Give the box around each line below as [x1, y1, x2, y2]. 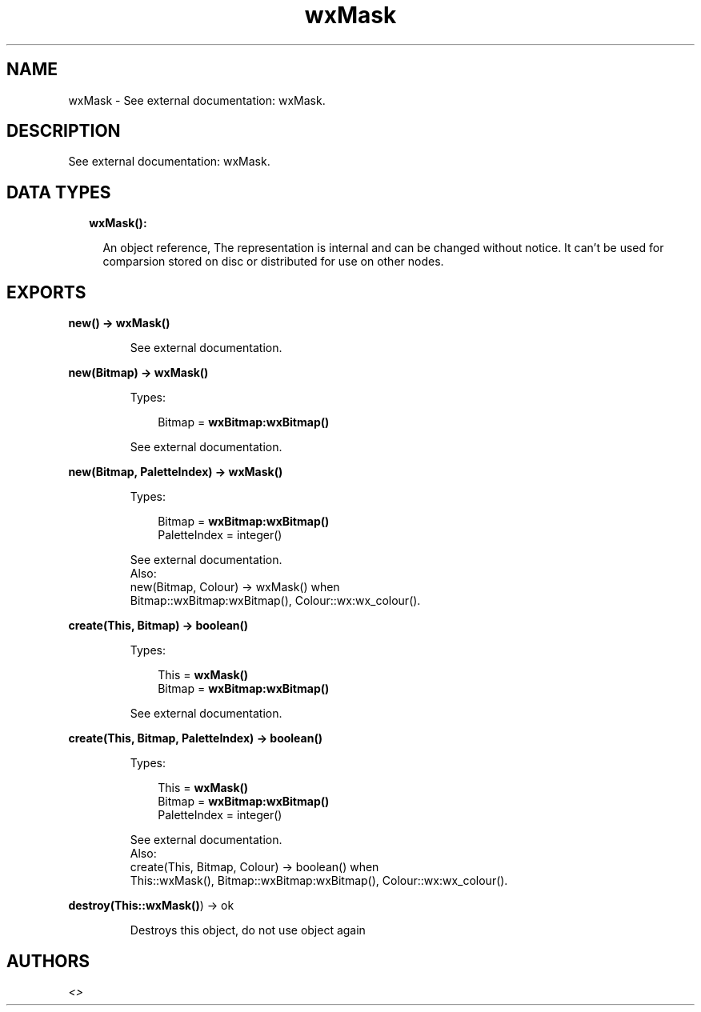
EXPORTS [6, 282, 86, 302]
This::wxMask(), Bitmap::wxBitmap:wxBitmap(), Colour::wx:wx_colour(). [130, 874, 508, 888]
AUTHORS [6, 950, 90, 971]
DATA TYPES [6, 182, 111, 202]
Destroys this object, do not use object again [130, 923, 366, 938]
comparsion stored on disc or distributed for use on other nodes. [102, 254, 444, 269]
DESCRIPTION [6, 121, 121, 142]
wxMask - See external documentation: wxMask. [68, 93, 326, 107]
